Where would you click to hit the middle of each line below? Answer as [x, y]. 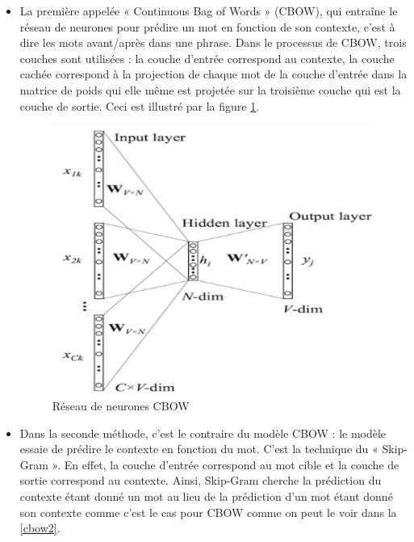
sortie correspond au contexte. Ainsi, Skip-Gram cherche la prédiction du [201, 480]
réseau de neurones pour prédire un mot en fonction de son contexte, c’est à [207, 26]
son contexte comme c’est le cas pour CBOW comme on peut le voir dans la [208, 512]
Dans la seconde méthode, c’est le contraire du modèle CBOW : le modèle [203, 433]
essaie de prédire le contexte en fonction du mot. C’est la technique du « [199, 449]
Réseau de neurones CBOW [121, 406]
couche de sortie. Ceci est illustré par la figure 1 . [140, 105]
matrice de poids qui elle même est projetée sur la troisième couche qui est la [210, 89]
